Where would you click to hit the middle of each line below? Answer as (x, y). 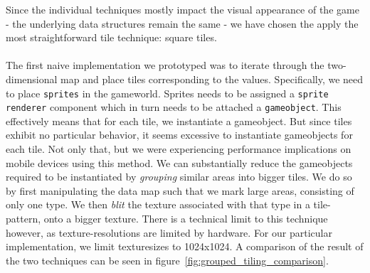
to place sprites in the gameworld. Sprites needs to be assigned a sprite (167, 93)
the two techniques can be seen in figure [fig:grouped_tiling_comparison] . (167, 260)
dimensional (32, 79)
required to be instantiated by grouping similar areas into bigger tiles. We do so (179, 177)
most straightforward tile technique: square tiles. (111, 37)
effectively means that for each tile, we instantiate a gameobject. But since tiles (179, 121)
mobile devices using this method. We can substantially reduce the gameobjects (179, 162)
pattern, (23, 219)
